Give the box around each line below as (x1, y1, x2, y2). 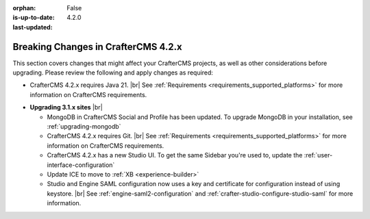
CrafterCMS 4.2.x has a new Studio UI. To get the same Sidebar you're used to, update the (47, 151, 303, 159)
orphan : (12, 4, 36, 12)
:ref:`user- (304, 151, 333, 159)
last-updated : (12, 23, 53, 31)
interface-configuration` (47, 161, 115, 169)
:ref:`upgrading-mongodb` (47, 123, 121, 131)
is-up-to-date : (12, 14, 55, 22)
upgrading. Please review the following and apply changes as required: (12, 68, 214, 77)
